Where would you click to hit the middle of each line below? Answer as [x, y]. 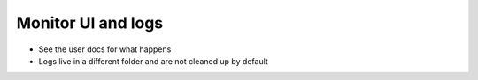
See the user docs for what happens [105, 49]
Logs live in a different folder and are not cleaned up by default [154, 61]
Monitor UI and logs [90, 23]
